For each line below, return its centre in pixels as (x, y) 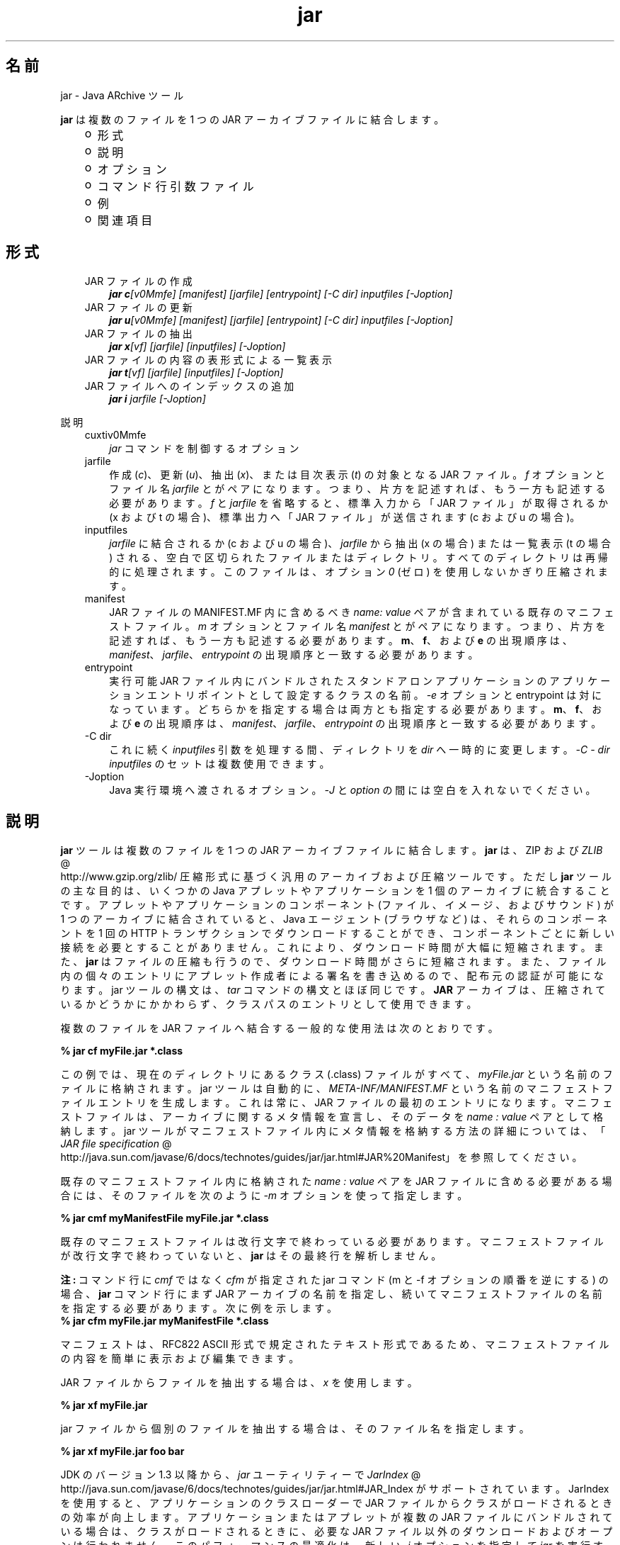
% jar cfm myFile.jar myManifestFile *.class (165, 1321)
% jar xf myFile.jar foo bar (122, 1451)
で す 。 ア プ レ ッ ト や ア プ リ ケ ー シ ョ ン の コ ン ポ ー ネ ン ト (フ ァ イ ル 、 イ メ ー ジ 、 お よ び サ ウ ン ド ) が (337, 905)
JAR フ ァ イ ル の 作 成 (138, 281)
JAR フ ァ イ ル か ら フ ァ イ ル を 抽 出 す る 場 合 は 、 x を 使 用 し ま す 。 (239, 1383)
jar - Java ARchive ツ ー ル (122, 95)
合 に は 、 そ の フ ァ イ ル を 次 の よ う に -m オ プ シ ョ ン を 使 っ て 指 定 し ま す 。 (264, 1196)
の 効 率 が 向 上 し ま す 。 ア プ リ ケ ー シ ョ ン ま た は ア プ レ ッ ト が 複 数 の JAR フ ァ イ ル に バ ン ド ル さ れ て (337, 1517)
